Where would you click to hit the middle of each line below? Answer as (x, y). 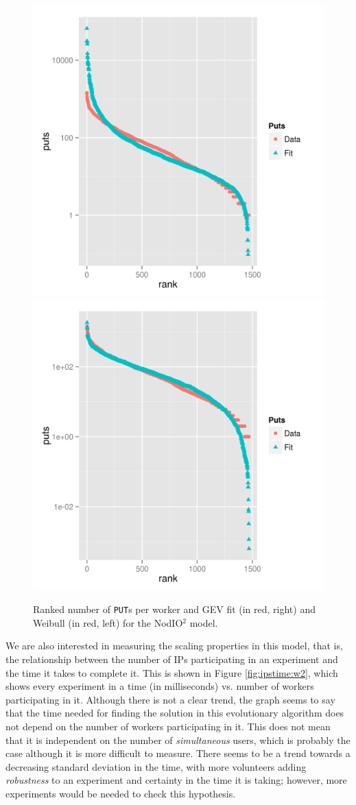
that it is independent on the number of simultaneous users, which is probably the (178, 740)
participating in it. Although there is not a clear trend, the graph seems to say (170, 699)
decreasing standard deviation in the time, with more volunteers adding (156, 766)
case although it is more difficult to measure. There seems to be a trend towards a (178, 753)
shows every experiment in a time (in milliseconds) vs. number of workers (160, 686)
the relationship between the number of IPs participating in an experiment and (172, 659)
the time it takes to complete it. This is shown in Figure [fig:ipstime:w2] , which (172, 672)
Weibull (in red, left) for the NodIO (108, 622)
